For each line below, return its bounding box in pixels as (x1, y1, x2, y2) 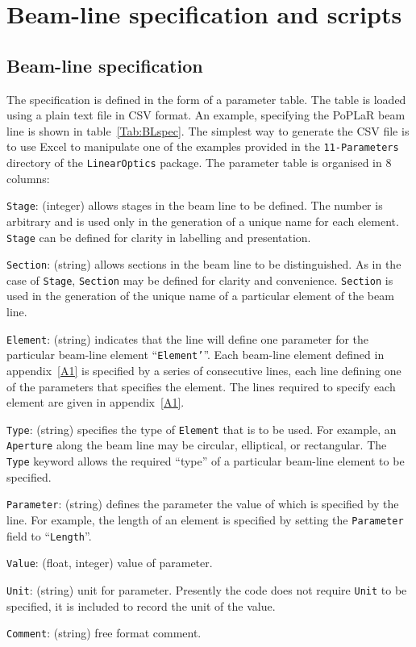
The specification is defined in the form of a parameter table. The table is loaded (6, 90, 406, 107)
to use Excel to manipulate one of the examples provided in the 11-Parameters (6, 138, 399, 155)
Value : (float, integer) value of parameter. (6, 554, 213, 571)
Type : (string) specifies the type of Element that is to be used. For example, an (6, 420, 397, 437)
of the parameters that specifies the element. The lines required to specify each (6, 378, 396, 394)
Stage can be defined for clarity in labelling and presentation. (6, 228, 311, 245)
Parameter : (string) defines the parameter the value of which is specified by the (6, 495, 399, 512)
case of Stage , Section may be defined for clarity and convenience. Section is (6, 271, 393, 288)
